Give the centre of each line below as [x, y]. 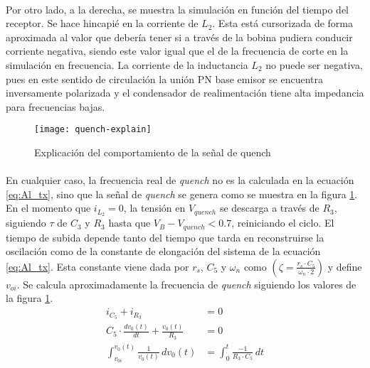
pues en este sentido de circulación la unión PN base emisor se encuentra [164, 79]
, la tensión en [154, 208]
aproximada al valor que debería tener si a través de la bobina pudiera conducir [179, 37]
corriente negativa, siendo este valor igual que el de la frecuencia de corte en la [177, 51]
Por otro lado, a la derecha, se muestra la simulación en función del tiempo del [178, 9]
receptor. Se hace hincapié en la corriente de [102, 23]
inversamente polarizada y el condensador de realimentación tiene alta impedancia [185, 93]
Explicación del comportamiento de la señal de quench [153, 152]
